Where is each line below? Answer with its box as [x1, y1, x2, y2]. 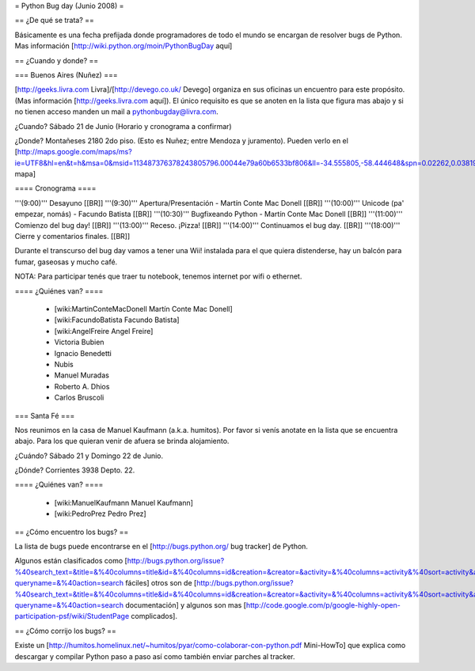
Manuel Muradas [54, 370, 110, 380]
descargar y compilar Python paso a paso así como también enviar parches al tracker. [14, 651, 296, 661]
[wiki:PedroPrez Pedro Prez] [54, 509, 146, 518]
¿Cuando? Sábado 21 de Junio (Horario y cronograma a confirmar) [14, 121, 233, 131]
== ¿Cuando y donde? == [14, 55, 99, 65]
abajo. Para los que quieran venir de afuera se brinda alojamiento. [14, 436, 230, 446]
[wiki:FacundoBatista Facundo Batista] [54, 315, 180, 324]
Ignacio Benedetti [54, 348, 112, 358]
